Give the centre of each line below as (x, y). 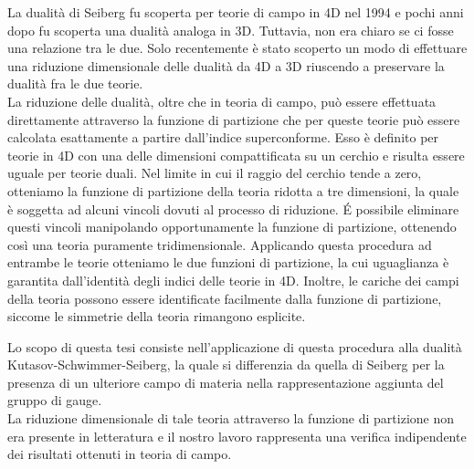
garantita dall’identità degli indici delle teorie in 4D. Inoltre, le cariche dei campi (233, 280)
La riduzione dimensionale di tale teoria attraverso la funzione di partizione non (231, 418)
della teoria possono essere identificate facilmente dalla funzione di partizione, (225, 298)
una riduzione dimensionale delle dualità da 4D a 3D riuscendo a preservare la (226, 65)
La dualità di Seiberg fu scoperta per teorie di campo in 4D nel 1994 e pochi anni (236, 12)
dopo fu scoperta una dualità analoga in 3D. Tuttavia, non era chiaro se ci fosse (231, 30)
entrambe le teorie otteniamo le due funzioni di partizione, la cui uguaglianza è (228, 262)
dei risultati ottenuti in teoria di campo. (120, 454)
